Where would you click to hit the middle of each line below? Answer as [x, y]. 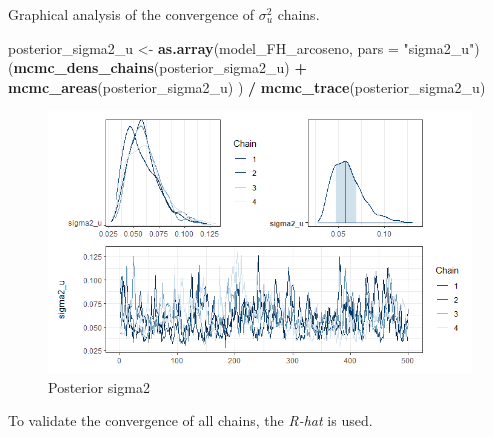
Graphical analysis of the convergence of [131, 14]
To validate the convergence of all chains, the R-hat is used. [190, 420]
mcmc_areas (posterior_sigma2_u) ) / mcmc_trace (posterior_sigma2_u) [247, 86]
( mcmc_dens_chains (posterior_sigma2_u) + [157, 67]
